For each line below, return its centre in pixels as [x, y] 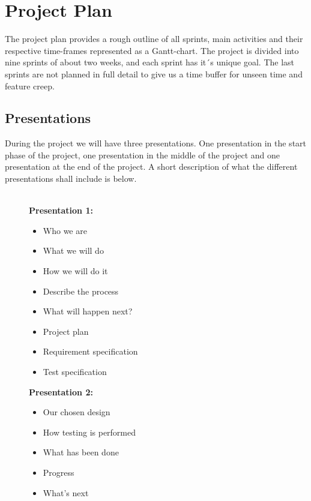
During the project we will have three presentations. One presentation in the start [156, 143]
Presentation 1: [61, 210]
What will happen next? [88, 311]
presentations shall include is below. [71, 178]
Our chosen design [77, 412]
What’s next [66, 492]
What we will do [73, 250]
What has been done [81, 452]
